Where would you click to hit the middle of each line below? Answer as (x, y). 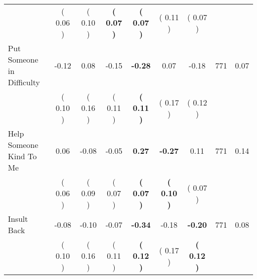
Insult (18, 219)
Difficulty (24, 82)
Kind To (22, 156)
